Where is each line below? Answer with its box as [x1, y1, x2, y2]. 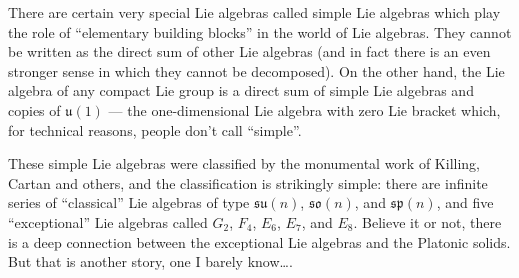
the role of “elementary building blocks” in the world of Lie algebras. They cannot [8, 21, 512, 42]
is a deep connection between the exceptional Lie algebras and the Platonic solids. [8, 231, 511, 252]
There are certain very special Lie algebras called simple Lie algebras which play [8, 2, 501, 22]
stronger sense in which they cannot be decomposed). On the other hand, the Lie [8, 60, 505, 81]
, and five [436, 192, 494, 213]
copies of [8, 99, 61, 120]
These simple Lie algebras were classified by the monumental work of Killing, [8, 153, 480, 174]
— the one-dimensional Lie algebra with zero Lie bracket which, [108, 99, 501, 120]
